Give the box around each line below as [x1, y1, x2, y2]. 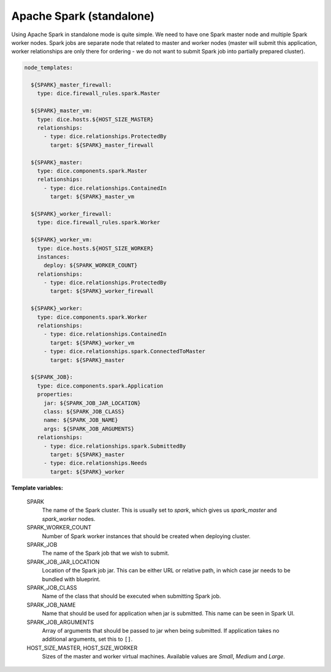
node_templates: [24, 64, 74, 71]
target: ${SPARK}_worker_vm [50, 339, 135, 346]
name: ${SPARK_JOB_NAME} [44, 416, 119, 424]
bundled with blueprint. [42, 575, 101, 583]
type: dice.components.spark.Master [37, 168, 147, 174]
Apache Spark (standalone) [11, 9, 154, 23]
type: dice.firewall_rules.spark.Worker [37, 219, 161, 226]
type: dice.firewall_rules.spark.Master [37, 90, 161, 97]
